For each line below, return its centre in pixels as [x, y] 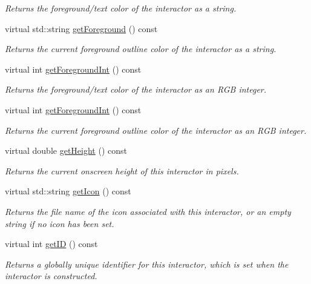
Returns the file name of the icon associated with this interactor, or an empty [148, 211]
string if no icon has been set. [60, 223]
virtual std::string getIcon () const [68, 191]
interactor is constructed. [51, 276]
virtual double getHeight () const [66, 150]
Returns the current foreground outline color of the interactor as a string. [141, 49]
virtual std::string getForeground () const [81, 28]
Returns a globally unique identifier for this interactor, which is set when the [147, 264]
